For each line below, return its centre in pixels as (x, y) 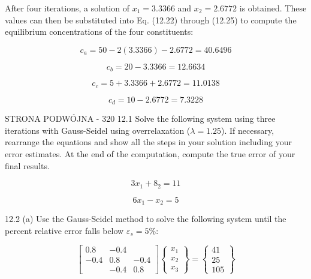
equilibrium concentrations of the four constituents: (99, 31)
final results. (27, 165)
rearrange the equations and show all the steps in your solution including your (148, 142)
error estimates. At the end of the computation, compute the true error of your (150, 153)
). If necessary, (248, 130)
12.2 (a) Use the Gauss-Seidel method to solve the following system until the (146, 219)
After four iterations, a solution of (67, 8)
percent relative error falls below (64, 230)
